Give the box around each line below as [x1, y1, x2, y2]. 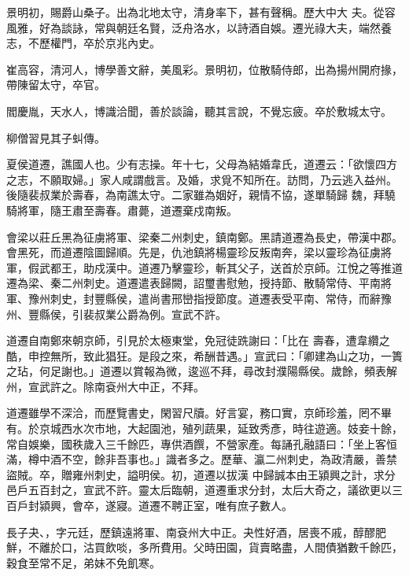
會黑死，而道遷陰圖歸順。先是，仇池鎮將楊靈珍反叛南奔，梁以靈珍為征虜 [6, 244, 381, 260]
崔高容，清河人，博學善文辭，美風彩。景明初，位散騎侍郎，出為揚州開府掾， [6, 61, 403, 77]
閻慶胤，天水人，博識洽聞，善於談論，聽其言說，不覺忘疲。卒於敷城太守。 [6, 102, 392, 119]
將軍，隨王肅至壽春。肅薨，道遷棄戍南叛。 [17, 201, 238, 218]
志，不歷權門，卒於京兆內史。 [6, 35, 160, 51]
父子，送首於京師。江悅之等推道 [237, 259, 403, 275]
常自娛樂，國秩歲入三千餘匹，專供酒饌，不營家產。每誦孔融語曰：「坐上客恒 [6, 435, 397, 452]
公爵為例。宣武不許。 [116, 305, 227, 322]
